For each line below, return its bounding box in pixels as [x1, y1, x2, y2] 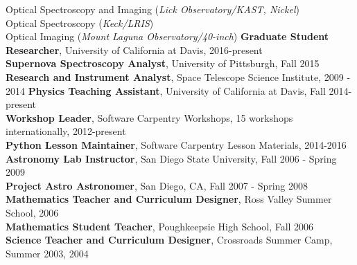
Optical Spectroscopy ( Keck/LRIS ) [6, 15, 154, 30]
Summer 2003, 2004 [6, 246, 89, 260]
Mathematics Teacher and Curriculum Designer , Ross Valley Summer [6, 192, 332, 206]
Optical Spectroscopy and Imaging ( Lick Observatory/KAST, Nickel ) [6, 2, 299, 16]
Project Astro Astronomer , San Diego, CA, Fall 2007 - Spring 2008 [6, 178, 308, 192]
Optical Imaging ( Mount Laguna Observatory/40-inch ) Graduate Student [6, 29, 329, 44]
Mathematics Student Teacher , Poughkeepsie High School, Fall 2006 [6, 219, 314, 233]
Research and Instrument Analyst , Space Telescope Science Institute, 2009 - [6, 69, 351, 84]
